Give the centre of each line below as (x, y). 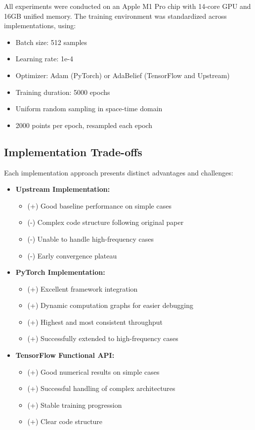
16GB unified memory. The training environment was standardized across (115, 16)
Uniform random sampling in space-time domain (89, 108)
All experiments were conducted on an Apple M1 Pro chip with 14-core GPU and (127, 6)
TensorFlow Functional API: (65, 355)
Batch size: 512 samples (51, 42)
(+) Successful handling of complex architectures (101, 388)
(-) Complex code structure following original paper (106, 222)
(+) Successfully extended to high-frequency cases (103, 338)
